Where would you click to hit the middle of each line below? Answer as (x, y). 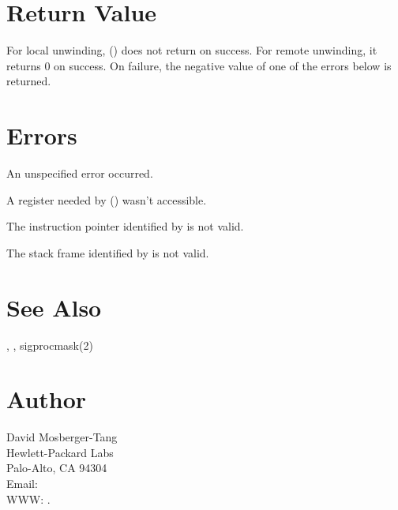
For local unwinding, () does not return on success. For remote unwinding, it (192, 50)
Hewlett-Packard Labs (60, 452)
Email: (22, 484)
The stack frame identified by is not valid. (108, 252)
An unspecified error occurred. (80, 173)
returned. (29, 81)
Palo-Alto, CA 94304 (57, 468)
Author (47, 399)
